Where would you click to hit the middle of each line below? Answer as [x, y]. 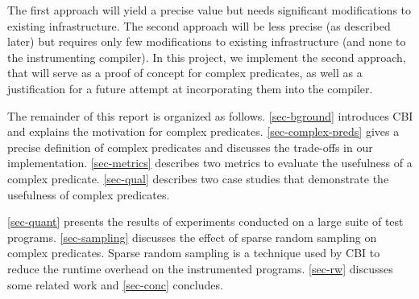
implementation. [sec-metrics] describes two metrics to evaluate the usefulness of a [210, 163]
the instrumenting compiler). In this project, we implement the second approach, [207, 57]
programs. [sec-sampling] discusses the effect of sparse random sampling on [192, 237]
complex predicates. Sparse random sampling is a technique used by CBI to [194, 253]
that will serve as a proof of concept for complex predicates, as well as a [185, 73]
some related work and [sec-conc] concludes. [115, 284]
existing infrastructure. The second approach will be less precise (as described [199, 25]
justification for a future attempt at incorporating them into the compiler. [190, 88]
